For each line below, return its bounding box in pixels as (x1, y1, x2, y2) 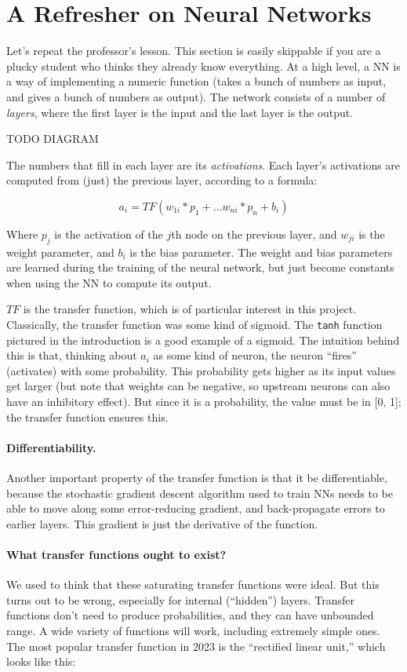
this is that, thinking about (6, 347, 137, 363)
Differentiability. (6, 439, 96, 455)
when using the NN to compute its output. (6, 274, 212, 290)
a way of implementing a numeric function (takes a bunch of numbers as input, (6, 73, 387, 89)
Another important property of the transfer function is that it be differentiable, (6, 469, 387, 486)
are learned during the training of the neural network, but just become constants (6, 259, 394, 276)
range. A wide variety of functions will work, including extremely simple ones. (6, 623, 380, 639)
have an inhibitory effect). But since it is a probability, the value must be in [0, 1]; (6, 393, 402, 410)
